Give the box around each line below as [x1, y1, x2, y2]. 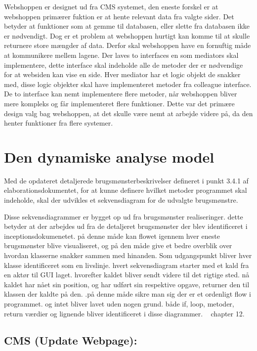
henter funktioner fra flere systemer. [4, 118, 113, 128]
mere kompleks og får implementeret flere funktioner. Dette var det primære [4, 98, 235, 108]
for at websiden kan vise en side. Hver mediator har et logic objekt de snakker [4, 69, 241, 80]
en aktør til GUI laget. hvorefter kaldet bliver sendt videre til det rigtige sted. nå [4, 269, 250, 280]
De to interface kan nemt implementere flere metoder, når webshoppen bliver [4, 88, 237, 99]
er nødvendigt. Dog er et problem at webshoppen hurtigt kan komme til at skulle [4, 30, 250, 41]
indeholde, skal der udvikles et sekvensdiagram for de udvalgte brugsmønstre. [4, 195, 238, 205]
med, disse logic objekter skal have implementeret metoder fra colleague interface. [4, 79, 252, 89]
